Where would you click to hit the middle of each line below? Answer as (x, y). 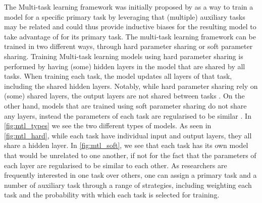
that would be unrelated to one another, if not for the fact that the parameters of (130, 155)
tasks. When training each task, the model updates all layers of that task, (118, 76)
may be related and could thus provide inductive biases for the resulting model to (130, 27)
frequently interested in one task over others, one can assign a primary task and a (130, 175)
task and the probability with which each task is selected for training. (112, 195)
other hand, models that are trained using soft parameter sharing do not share (125, 105)
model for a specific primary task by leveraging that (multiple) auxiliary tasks (125, 16)
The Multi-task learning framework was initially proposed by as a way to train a (129, 7)
